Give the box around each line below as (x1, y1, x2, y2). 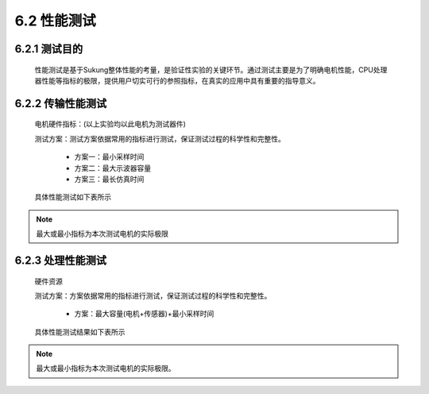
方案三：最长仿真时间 (74, 174, 145, 183)
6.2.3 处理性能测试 (14, 253, 107, 267)
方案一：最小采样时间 (74, 152, 145, 162)
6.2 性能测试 (14, 12, 96, 29)
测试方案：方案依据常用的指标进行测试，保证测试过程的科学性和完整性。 (34, 291, 272, 300)
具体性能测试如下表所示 (34, 192, 111, 202)
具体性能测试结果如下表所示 (34, 326, 126, 337)
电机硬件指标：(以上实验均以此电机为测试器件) (34, 119, 187, 129)
